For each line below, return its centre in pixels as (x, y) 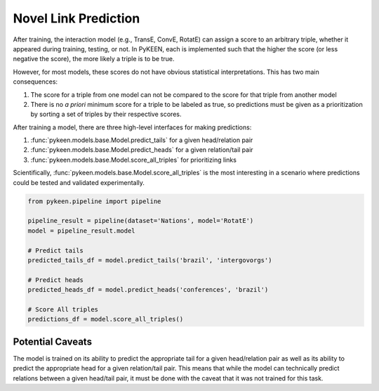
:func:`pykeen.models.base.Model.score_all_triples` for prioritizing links (133, 160)
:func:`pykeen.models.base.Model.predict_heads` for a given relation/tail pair (142, 150)
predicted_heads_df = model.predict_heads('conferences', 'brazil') (148, 290)
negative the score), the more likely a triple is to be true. (94, 59)
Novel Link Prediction (77, 18)
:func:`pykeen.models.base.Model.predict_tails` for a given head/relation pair (142, 140)
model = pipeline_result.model (82, 231)
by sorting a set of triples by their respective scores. (106, 114)
